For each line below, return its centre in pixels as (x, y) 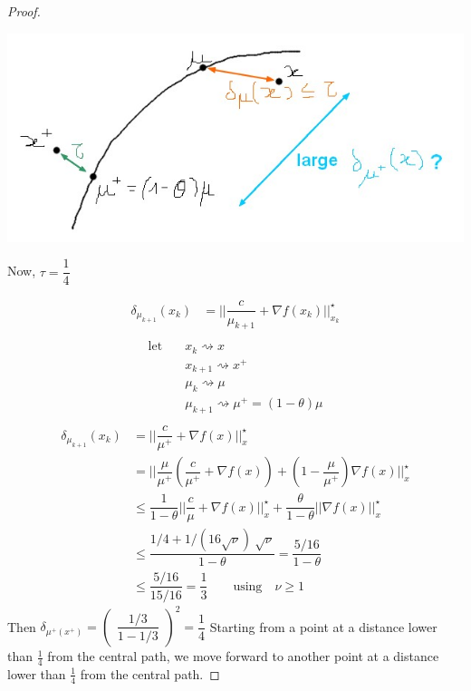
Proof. (24, 11)
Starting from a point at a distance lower (323, 626)
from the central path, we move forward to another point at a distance (243, 656)
